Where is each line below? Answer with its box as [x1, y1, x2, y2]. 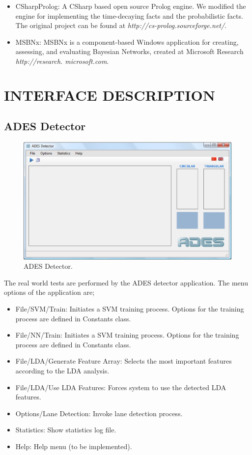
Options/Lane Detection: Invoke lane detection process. [15, 408, 183, 418]
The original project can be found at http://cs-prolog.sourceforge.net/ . [15, 20, 227, 30]
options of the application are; [4, 287, 95, 297]
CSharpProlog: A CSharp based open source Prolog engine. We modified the [15, 1, 246, 11]
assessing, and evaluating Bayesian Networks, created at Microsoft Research [15, 46, 244, 57]
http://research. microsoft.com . [15, 56, 109, 66]
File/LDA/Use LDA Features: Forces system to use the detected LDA [15, 382, 226, 392]
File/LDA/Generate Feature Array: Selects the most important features [15, 356, 232, 366]
